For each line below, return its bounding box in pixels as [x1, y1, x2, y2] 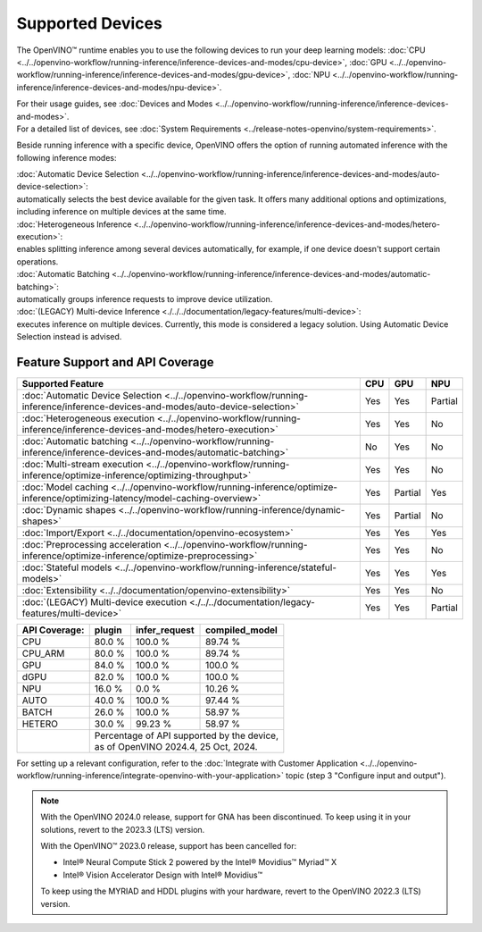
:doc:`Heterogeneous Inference [16, 219, 132, 230]
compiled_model [205, 624, 278, 636]
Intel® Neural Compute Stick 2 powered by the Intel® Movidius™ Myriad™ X [62, 857, 337, 868]
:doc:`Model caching [21, 481, 109, 493]
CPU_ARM [21, 648, 65, 660]
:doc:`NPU [292, 70, 330, 80]
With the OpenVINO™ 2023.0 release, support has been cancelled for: [40, 841, 297, 851]
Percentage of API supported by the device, [94, 729, 279, 742]
